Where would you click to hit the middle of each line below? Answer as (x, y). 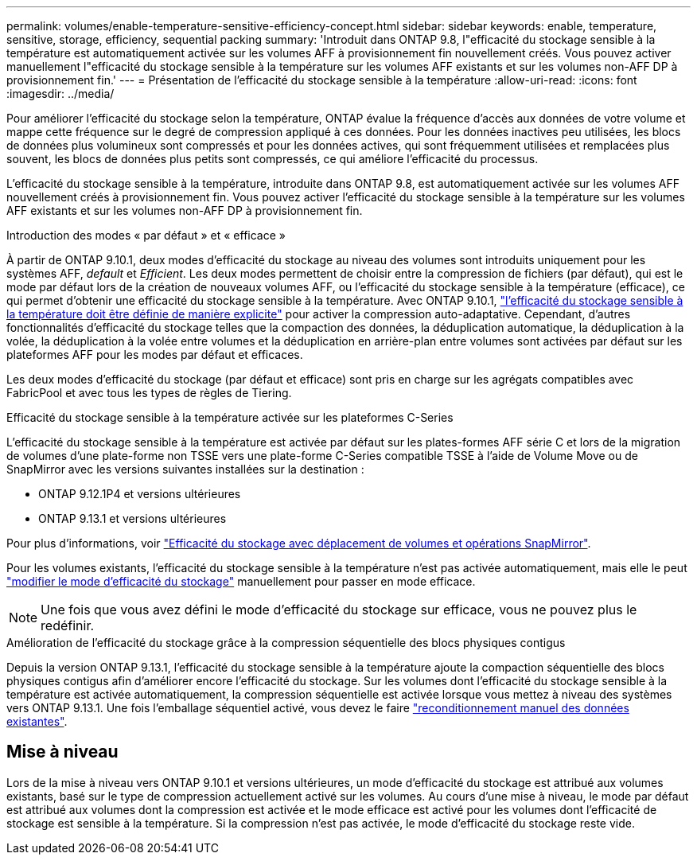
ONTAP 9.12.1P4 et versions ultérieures (140, 494)
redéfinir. (68, 625)
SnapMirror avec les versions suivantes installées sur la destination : (185, 469)
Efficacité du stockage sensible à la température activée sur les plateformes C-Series (230, 417)
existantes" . (37, 721)
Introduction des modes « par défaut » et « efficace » (146, 235)
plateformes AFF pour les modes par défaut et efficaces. (155, 355)
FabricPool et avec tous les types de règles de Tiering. (149, 393)
